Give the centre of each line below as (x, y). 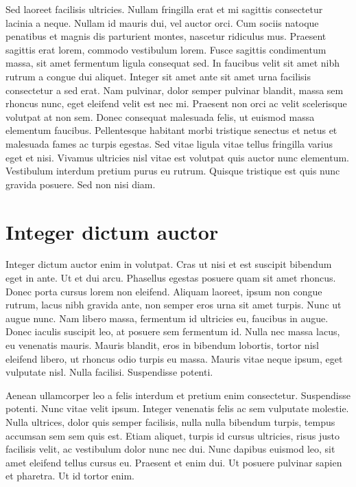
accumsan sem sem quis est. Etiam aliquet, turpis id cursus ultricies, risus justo (173, 435)
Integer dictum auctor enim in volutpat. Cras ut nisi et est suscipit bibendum (169, 264)
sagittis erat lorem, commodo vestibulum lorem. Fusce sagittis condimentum (166, 49)
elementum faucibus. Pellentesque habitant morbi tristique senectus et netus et (171, 130)
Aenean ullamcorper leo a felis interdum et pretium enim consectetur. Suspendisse (178, 395)
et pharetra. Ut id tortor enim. (70, 476)
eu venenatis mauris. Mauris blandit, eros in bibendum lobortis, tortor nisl (162, 345)
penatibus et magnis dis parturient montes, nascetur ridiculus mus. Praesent (166, 36)
